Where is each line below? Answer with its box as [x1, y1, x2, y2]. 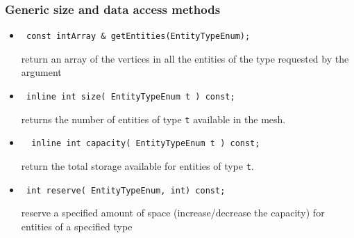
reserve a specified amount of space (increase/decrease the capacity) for [21, 205, 325, 220]
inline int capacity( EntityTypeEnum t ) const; [31, 138, 260, 149]
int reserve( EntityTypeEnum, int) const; [26, 185, 226, 196]
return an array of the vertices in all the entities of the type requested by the [21, 51, 349, 65]
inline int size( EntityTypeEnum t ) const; [26, 92, 235, 102]
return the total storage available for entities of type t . [21, 159, 254, 173]
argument [21, 65, 62, 79]
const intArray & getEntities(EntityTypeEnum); [26, 31, 251, 42]
